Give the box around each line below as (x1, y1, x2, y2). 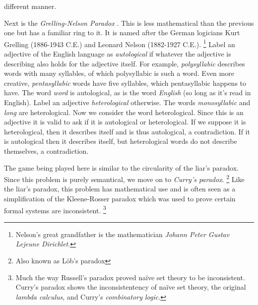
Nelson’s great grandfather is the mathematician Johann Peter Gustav (15, 229, 230, 239)
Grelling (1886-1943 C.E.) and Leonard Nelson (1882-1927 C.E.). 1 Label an (4, 37, 235, 49)
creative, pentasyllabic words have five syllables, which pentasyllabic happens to (4, 77, 247, 88)
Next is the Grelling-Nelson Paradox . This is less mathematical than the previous (4, 17, 254, 28)
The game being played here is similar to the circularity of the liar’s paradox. (4, 162, 239, 173)
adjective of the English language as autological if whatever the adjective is (4, 49, 231, 59)
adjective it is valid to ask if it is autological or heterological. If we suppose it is (4, 117, 246, 127)
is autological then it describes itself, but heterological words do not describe (4, 136, 237, 146)
